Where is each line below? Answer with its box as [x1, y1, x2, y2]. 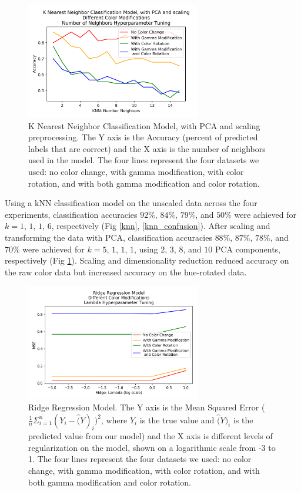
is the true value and [139, 413, 215, 426]
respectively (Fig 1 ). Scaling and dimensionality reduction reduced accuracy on [5, 254, 289, 267]
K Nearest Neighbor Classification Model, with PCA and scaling [28, 119, 260, 132]
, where [101, 413, 128, 426]
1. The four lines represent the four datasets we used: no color [28, 453, 252, 465]
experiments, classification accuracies [5, 208, 138, 220]
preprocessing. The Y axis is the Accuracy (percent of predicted [28, 131, 258, 143]
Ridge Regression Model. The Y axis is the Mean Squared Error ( [28, 400, 265, 413]
